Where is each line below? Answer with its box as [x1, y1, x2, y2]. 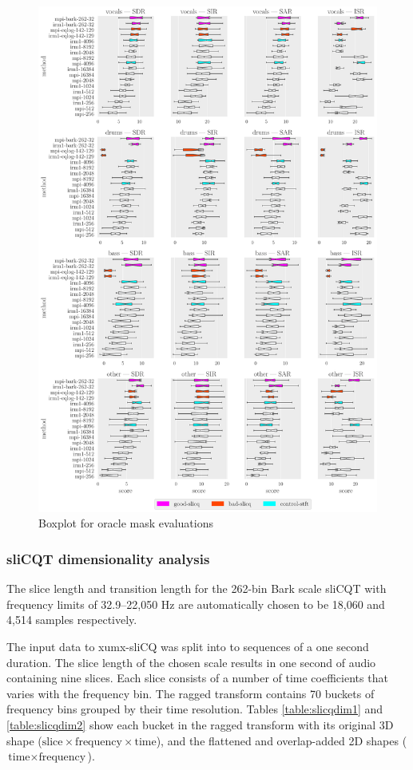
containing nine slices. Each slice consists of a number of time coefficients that [6, 669, 388, 686]
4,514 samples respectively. [6, 611, 137, 628]
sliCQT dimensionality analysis [6, 548, 210, 568]
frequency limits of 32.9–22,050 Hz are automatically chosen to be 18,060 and [6, 595, 385, 612]
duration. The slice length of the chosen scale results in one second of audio [6, 654, 376, 670]
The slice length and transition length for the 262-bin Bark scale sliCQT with [6, 580, 387, 597]
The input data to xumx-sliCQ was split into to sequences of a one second [6, 638, 369, 655]
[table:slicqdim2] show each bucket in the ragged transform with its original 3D [6, 716, 394, 732]
